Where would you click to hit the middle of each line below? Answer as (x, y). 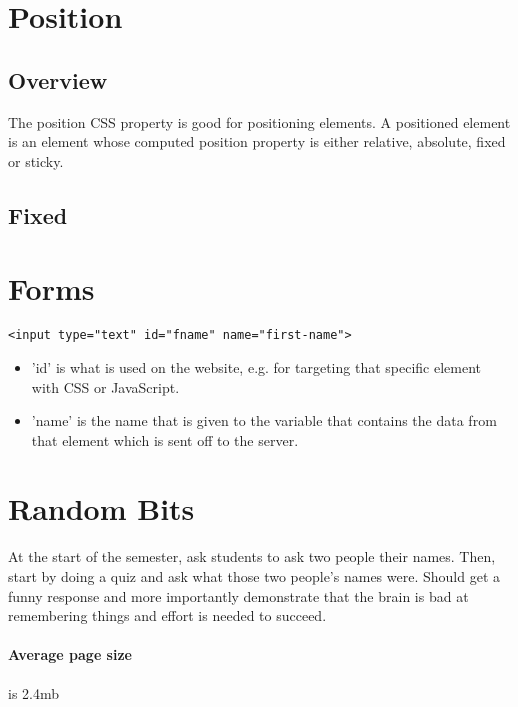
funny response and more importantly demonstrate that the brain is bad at (238, 595)
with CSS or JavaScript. (105, 386)
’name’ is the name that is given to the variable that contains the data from (264, 420)
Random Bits (101, 508)
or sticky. (36, 160)
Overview (58, 79)
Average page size (70, 654)
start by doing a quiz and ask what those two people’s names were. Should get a (254, 576)
